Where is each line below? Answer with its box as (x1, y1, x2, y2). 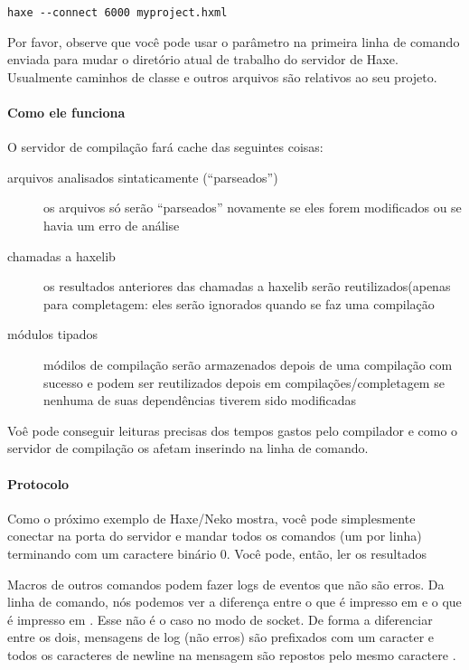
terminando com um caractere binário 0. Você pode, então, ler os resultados (7, 543, 427, 562)
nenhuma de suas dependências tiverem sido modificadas (43, 391, 357, 410)
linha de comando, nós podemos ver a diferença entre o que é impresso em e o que (7, 592, 462, 611)
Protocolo (7, 474, 70, 493)
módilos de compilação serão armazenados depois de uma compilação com (43, 354, 453, 373)
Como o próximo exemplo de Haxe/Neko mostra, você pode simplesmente (7, 508, 416, 527)
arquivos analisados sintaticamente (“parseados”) (7, 167, 278, 186)
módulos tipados (7, 325, 98, 344)
